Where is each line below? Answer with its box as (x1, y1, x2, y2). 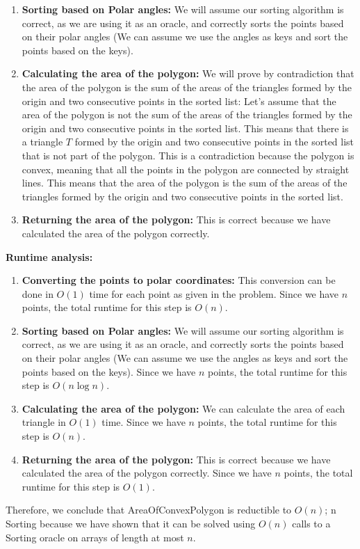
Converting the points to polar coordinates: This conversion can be (22, 273, 336, 287)
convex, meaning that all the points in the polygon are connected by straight (22, 161, 350, 176)
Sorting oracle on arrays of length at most (6, 530, 184, 544)
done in (22, 286, 54, 301)
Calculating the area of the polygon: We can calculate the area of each (22, 401, 345, 415)
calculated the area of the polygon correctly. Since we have (22, 466, 272, 480)
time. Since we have (101, 415, 186, 429)
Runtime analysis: (6, 249, 93, 264)
